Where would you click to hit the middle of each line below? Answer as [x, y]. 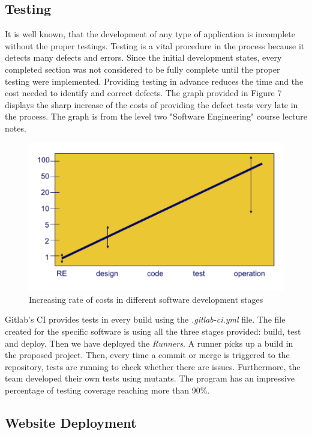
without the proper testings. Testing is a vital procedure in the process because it [155, 45]
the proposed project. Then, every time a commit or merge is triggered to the [147, 355]
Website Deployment [71, 422]
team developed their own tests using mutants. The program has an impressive [150, 378]
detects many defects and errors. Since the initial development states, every [143, 57]
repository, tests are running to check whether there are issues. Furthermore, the [153, 366]
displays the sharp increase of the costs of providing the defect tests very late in [151, 104]
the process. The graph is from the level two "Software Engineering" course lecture [156, 116]
